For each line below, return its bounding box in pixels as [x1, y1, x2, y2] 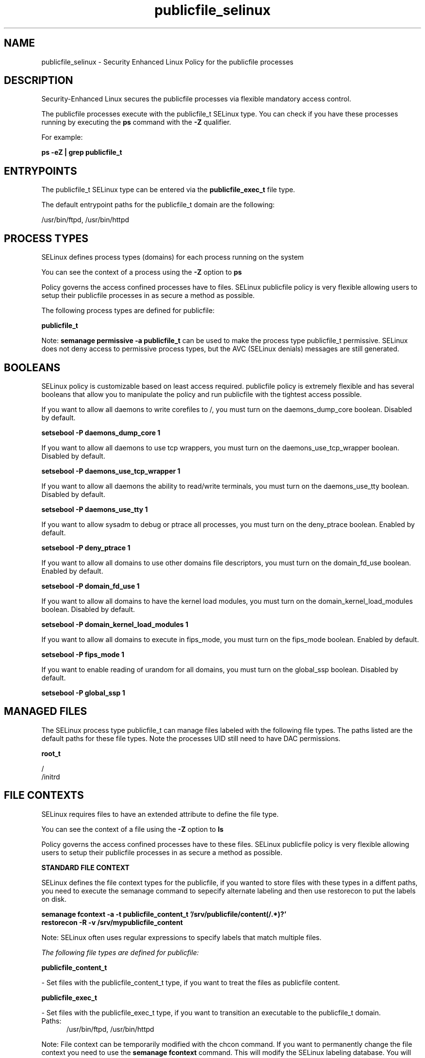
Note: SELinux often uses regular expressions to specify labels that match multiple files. [41, 933, 322, 942]
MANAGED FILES [4, 705, 87, 718]
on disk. [41, 894, 67, 903]
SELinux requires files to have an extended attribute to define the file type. [41, 810, 279, 818]
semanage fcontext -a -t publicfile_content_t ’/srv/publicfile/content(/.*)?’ [41, 909, 286, 918]
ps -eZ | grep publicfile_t [41, 148, 122, 157]
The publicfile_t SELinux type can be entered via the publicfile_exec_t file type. [41, 185, 295, 194]
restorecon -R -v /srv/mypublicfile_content [41, 918, 183, 926]
